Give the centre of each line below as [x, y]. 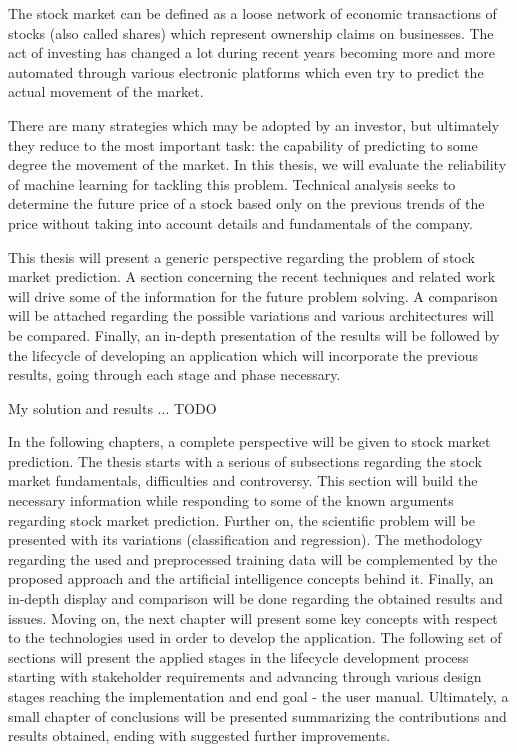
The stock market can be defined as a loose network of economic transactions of [252, 13]
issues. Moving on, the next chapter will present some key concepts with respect [253, 617]
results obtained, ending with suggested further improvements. [199, 735]
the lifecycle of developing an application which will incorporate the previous [243, 354]
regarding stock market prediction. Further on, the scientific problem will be [241, 519]
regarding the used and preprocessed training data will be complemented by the [253, 558]
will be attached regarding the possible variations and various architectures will [251, 315]
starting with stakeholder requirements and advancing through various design [245, 676]
